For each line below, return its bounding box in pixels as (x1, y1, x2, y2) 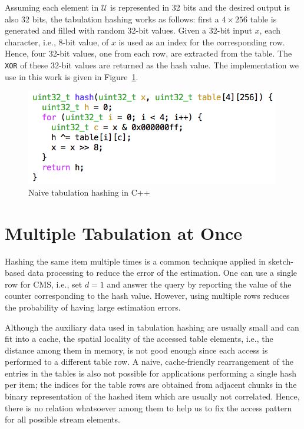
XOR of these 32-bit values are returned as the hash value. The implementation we (5, 58, 299, 71)
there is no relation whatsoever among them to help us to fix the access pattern (5, 401, 292, 414)
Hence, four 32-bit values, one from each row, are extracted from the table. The (5, 47, 292, 60)
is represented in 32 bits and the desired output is (110, 1, 290, 13)
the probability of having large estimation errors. (5, 301, 181, 313)
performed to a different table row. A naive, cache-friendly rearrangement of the (5, 355, 293, 368)
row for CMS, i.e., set (5, 278, 82, 290)
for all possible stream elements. (5, 413, 120, 425)
